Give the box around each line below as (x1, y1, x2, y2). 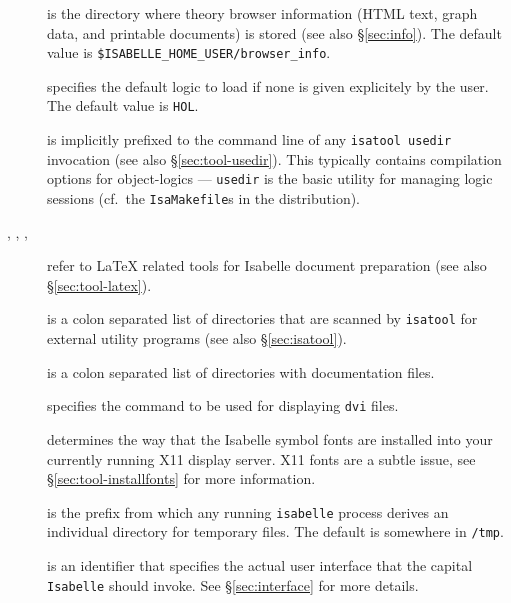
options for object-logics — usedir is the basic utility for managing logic (47, 168, 493, 189)
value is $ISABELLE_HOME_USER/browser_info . (47, 42, 331, 63)
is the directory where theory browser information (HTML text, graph (47, 3, 478, 23)
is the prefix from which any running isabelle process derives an (47, 501, 449, 522)
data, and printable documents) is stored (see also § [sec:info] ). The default (47, 22, 502, 43)
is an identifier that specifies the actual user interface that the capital (47, 555, 473, 576)
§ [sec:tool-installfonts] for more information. (47, 468, 316, 489)
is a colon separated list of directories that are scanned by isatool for (47, 308, 478, 329)
